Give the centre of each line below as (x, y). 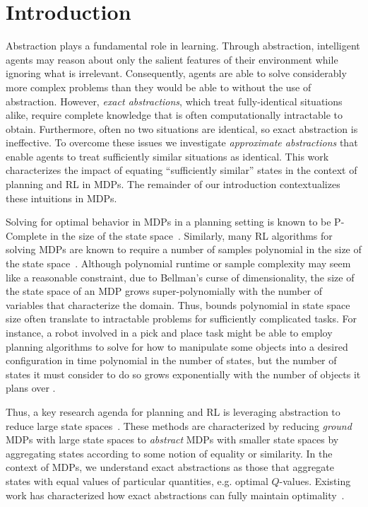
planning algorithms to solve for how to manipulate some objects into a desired (177, 346)
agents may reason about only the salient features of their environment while (172, 59)
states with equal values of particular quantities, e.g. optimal (137, 480)
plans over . (31, 388)
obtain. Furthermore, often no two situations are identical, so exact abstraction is (182, 128)
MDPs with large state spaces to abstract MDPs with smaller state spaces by (172, 439)
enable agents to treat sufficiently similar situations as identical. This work (167, 156)
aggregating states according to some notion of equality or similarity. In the (169, 453)
